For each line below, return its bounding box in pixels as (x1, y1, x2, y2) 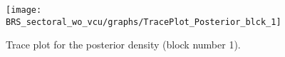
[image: (6, 5, 42, 15)
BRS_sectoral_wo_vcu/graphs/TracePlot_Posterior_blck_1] (6, 16, 281, 27)
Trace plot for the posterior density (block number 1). (6, 37, 241, 52)
